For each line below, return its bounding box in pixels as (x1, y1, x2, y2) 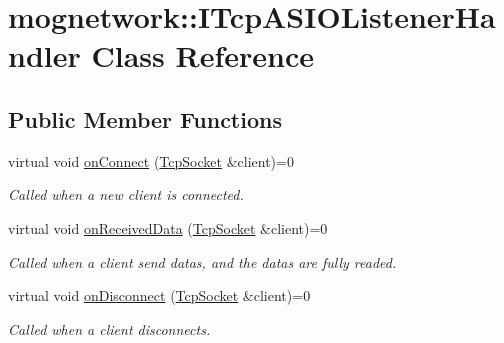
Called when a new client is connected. (8, 184, 244, 205)
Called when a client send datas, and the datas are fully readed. (8, 251, 397, 272)
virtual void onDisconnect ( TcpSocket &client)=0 (8, 285, 311, 306)
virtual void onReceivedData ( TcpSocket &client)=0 (8, 217, 328, 238)
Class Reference (91, 35, 314, 76)
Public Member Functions (8, 103, 282, 134)
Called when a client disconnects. (8, 318, 211, 339)
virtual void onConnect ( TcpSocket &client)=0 (8, 150, 294, 171)
